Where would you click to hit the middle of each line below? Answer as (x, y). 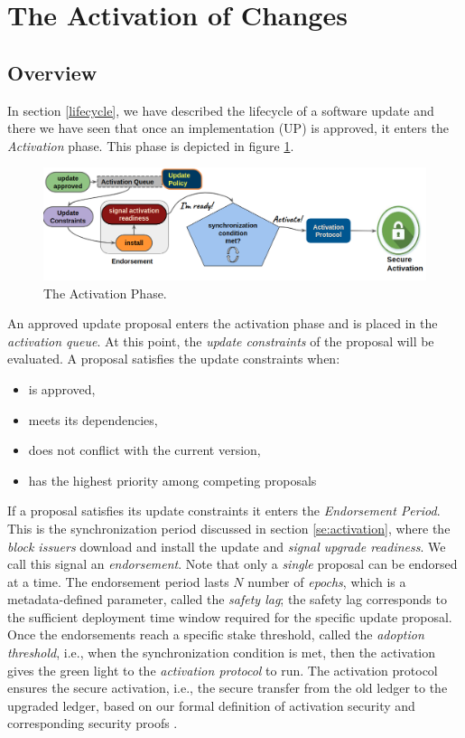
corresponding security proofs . (93, 723)
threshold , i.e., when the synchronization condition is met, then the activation (222, 653)
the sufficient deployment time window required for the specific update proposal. (230, 616)
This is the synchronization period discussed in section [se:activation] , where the (229, 528)
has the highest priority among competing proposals (172, 480)
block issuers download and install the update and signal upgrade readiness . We (227, 546)
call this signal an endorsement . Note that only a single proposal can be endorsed (232, 564)
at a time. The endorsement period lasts (118, 581)
